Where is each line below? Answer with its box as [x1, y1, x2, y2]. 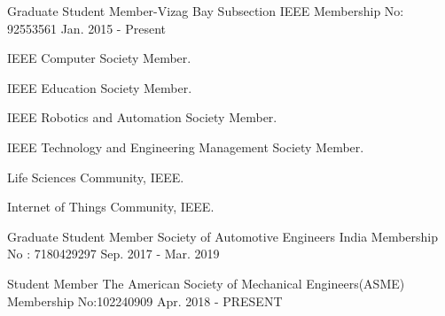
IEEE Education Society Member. [7, 78, 192, 96]
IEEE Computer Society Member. [7, 49, 191, 67]
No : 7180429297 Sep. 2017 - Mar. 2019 [7, 244, 220, 263]
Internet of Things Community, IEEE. [7, 197, 215, 216]
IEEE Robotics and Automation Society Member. [7, 108, 277, 127]
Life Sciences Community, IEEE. [7, 167, 184, 186]
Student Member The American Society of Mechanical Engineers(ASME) [7, 274, 405, 292]
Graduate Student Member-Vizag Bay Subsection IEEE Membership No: [7, 2, 404, 19]
